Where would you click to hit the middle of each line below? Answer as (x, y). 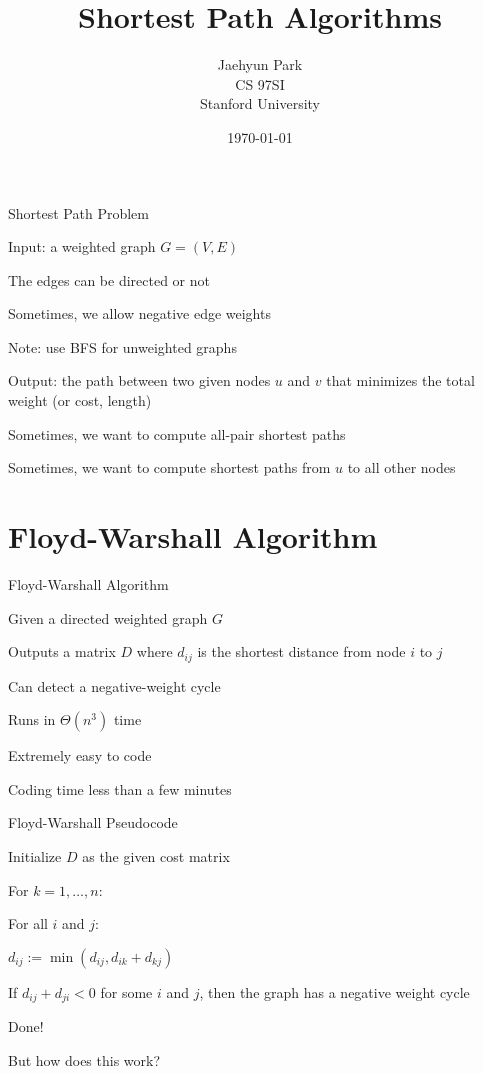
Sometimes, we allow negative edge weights (139, 313)
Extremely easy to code (80, 755)
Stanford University (260, 103)
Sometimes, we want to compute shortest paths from (169, 467)
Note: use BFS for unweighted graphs (122, 346)
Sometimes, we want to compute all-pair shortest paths (177, 433)
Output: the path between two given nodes (139, 380)
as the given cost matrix (156, 855)
